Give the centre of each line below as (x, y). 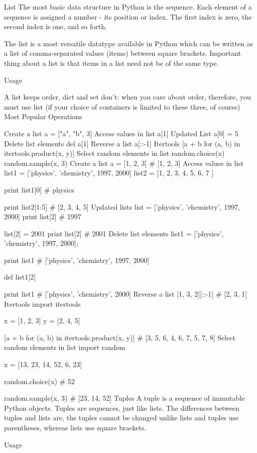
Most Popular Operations (43, 116)
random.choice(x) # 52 (39, 381)
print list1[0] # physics (39, 189)
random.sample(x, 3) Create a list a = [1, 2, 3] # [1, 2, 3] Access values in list (124, 163)
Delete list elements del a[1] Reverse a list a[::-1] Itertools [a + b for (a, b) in (122, 143)
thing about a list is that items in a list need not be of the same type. (111, 63)
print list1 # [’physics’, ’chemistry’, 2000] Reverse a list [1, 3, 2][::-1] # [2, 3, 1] (126, 294)
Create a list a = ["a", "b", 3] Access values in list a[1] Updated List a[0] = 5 (121, 133)
